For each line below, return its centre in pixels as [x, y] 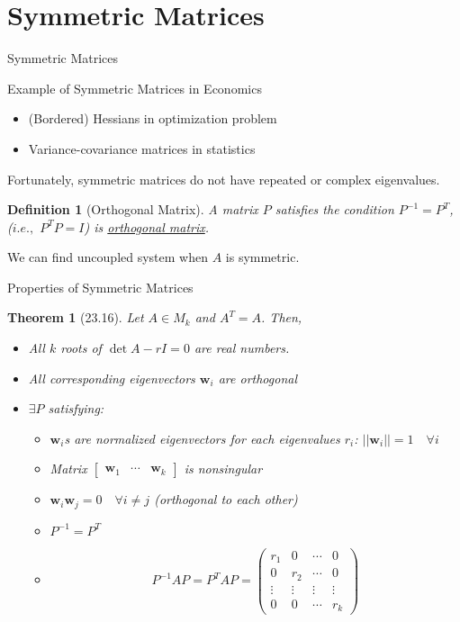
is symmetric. [262, 257]
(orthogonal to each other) [226, 499]
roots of [81, 348]
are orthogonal [257, 378]
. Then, [282, 317]
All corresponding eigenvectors [112, 378]
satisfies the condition [334, 209]
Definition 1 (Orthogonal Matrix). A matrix [133, 209]
